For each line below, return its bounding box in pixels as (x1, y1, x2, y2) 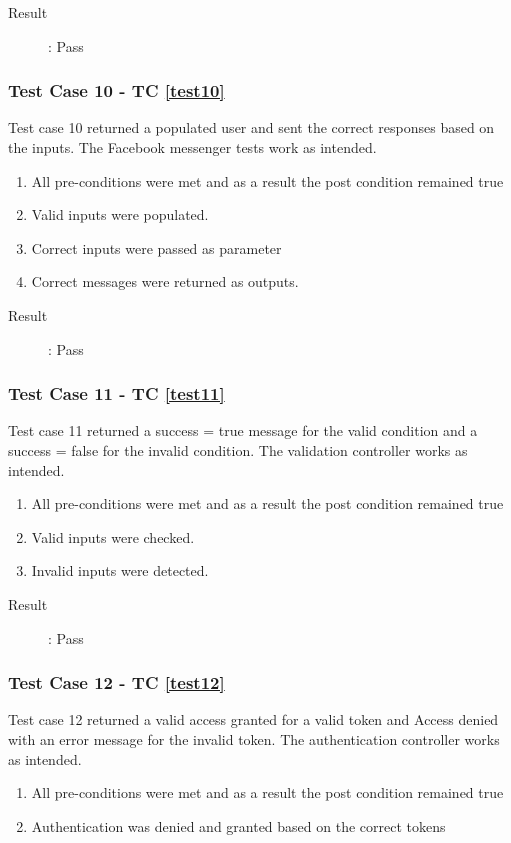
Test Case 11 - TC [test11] (8, 381, 225, 406)
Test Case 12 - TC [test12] (8, 670, 225, 695)
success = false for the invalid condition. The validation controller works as (8, 439, 468, 460)
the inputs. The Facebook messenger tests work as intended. (8, 137, 377, 157)
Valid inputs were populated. (31, 204, 209, 225)
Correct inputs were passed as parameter (31, 237, 282, 258)
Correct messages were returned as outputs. (31, 271, 299, 292)
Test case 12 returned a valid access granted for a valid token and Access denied (8, 709, 499, 730)
